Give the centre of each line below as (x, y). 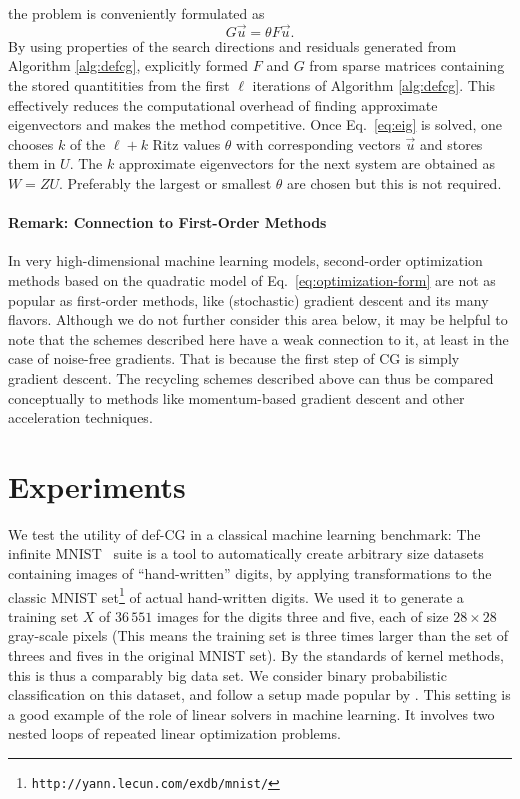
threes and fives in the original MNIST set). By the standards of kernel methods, (256, 655)
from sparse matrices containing (407, 65)
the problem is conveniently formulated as (136, 13)
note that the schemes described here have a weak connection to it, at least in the (258, 338)
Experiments (97, 485)
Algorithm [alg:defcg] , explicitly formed (128, 65)
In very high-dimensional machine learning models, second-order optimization (245, 260)
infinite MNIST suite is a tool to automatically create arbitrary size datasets (246, 553)
